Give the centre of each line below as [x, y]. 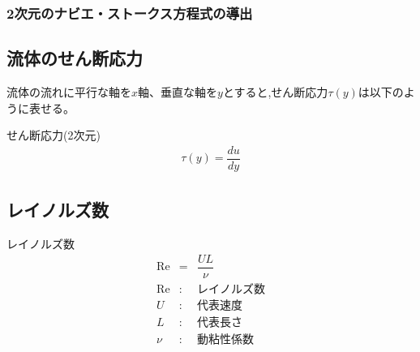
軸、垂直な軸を [178, 92]
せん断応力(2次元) [54, 135]
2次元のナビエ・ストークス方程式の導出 [130, 13]
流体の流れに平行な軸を [69, 92]
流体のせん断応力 [75, 58]
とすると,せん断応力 [275, 92]
